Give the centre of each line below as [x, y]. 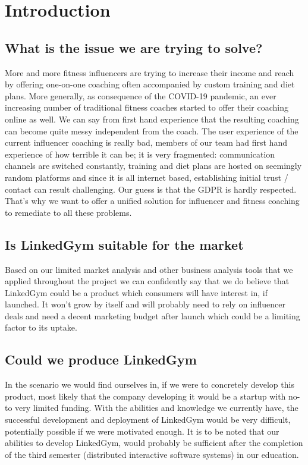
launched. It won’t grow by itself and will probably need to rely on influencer [145, 304]
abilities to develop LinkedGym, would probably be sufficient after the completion [154, 443]
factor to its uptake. [41, 327]
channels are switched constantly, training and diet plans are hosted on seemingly [153, 166]
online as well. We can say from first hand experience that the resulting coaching [152, 119]
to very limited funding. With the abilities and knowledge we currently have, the [152, 408]
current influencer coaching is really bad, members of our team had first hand [146, 142]
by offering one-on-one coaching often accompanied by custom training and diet [150, 84]
